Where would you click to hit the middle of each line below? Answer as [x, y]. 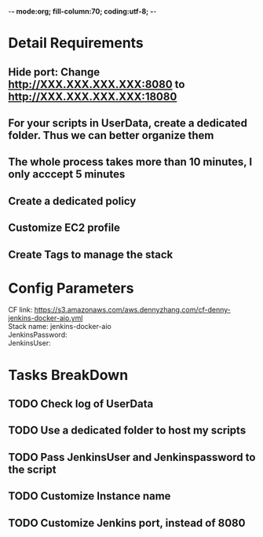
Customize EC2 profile [64, 228]
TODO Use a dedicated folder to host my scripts [127, 431]
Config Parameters [71, 288]
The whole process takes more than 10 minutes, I [130, 162]
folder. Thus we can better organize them [111, 135]
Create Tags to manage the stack [91, 254]
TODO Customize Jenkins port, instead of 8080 [127, 522]
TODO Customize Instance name [89, 497]
